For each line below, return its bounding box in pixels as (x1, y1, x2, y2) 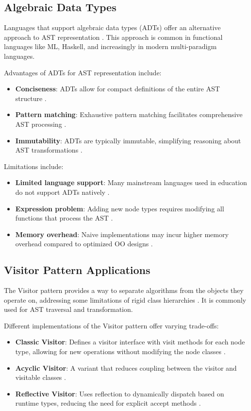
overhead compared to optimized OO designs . (15, 239, 153, 249)
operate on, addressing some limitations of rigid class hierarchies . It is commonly (4, 294, 246, 305)
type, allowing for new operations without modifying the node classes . (15, 346, 226, 357)
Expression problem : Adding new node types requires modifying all (15, 203, 224, 213)
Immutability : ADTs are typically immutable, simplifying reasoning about (15, 135, 241, 145)
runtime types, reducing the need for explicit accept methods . (15, 398, 201, 408)
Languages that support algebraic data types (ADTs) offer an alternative (4, 22, 221, 33)
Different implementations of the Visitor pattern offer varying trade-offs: (4, 320, 219, 330)
